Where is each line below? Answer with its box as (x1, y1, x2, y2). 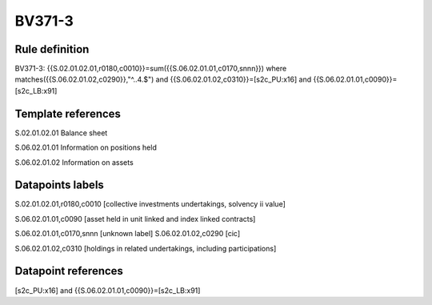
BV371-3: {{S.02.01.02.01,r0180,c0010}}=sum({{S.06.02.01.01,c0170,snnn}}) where (14, 64, 287, 74)
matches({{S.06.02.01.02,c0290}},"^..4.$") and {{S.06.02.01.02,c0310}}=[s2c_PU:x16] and (14, 74, 312, 84)
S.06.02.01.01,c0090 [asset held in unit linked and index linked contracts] (14, 214, 256, 223)
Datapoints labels (14, 179, 104, 192)
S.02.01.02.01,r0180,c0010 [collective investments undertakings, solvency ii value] (14, 199, 286, 209)
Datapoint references (14, 264, 124, 278)
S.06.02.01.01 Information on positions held (14, 142, 158, 152)
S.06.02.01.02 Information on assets (14, 157, 134, 167)
